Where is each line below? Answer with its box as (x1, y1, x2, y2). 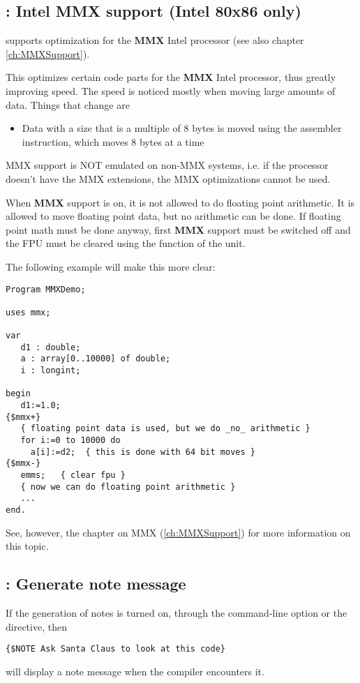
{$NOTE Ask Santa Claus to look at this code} (6, 644, 225, 654)
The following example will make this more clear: (6, 259, 216, 273)
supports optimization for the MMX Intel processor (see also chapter (6, 33, 304, 47)
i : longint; (20, 366, 81, 376)
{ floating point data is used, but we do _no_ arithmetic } (20, 423, 310, 434)
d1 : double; (20, 342, 81, 352)
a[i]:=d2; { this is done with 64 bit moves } (30, 446, 255, 457)
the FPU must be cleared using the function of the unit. (6, 236, 246, 250)
